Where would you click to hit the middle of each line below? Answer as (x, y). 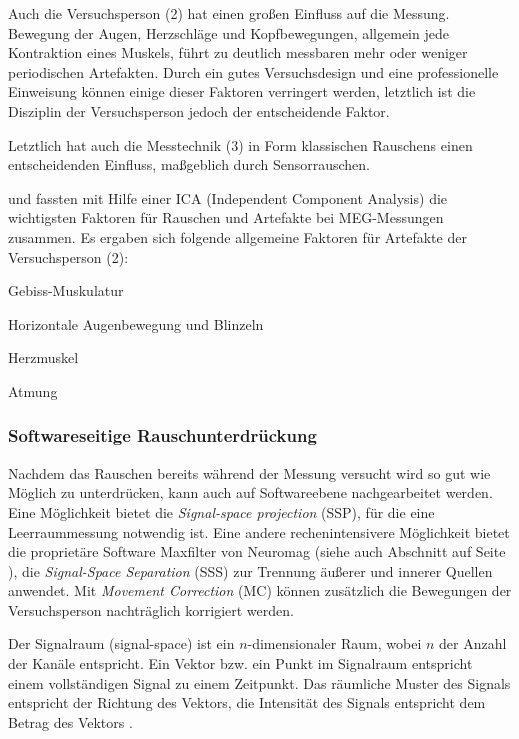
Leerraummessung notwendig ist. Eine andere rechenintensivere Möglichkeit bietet (259, 531)
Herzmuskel (43, 357)
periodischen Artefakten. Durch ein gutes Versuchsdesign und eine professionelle (253, 71)
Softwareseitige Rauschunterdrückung (162, 435)
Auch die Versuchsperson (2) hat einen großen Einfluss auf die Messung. (229, 13)
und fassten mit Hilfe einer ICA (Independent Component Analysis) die (228, 197)
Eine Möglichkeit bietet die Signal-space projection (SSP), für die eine (221, 511)
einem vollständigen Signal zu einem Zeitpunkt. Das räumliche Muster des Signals (259, 682)
